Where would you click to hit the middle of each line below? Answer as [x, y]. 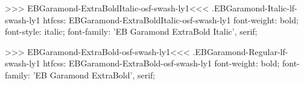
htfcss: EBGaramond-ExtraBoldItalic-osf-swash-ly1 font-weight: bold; [171, 19]
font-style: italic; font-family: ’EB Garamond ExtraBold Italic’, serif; [131, 31]
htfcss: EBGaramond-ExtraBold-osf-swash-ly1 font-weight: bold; [161, 63]
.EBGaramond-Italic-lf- [255, 8]
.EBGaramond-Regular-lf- [240, 51]
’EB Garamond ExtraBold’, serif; [94, 75]
